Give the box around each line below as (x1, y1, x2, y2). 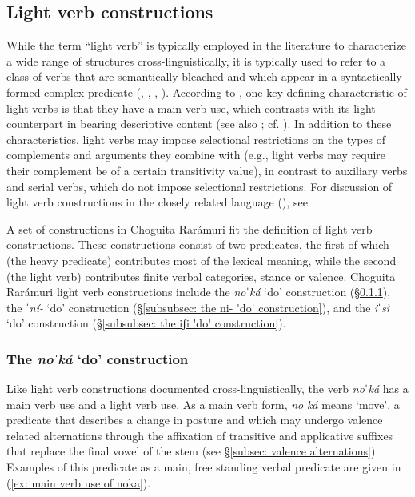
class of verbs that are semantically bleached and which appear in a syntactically (6, 68, 402, 85)
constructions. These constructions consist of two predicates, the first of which (6, 236, 389, 253)
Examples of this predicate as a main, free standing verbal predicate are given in (6, 459, 401, 475)
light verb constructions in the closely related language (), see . (6, 194, 315, 210)
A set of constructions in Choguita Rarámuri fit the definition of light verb (6, 220, 373, 237)
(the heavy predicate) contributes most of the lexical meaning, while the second (6, 251, 397, 268)
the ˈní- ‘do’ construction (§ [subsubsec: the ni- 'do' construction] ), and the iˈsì (6, 299, 390, 315)
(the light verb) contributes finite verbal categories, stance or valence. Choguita (6, 267, 396, 284)
